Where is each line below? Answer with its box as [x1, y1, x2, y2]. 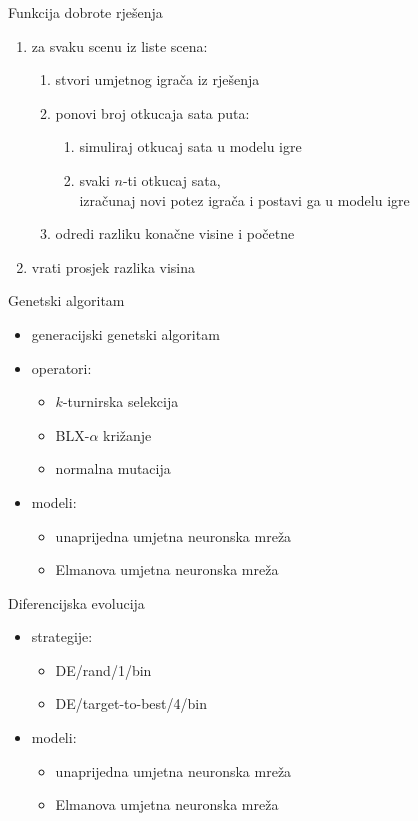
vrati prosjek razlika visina [31, 256, 196, 277]
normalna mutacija [55, 458, 171, 479]
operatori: [31, 357, 92, 378]
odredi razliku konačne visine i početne [55, 223, 295, 244]
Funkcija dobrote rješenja [8, 2, 163, 22]
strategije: [31, 626, 93, 647]
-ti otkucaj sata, [122, 169, 221, 190]
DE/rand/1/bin [55, 659, 152, 680]
